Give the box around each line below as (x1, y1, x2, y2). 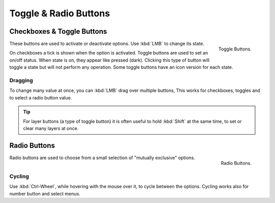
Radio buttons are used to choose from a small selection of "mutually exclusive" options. (9, 155, 196, 161)
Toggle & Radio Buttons (9, 8, 111, 19)
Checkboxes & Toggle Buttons (9, 27, 107, 36)
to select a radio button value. (9, 94, 72, 100)
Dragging (9, 77, 33, 84)
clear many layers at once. (23, 125, 79, 131)
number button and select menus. (9, 190, 80, 196)
